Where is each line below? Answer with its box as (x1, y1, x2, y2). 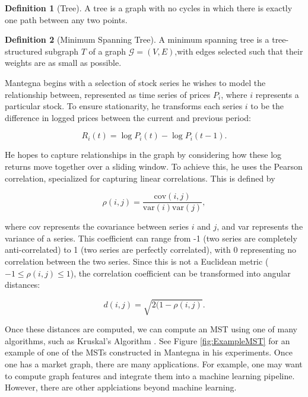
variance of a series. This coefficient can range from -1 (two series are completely (5, 231, 297, 244)
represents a (255, 88, 299, 100)
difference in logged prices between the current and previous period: (5, 111, 251, 123)
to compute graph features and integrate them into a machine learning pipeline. (5, 369, 295, 382)
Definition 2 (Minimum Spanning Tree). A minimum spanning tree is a (5, 33, 269, 46)
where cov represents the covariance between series (5, 220, 189, 233)
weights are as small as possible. (5, 56, 122, 69)
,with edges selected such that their (174, 45, 303, 57)
